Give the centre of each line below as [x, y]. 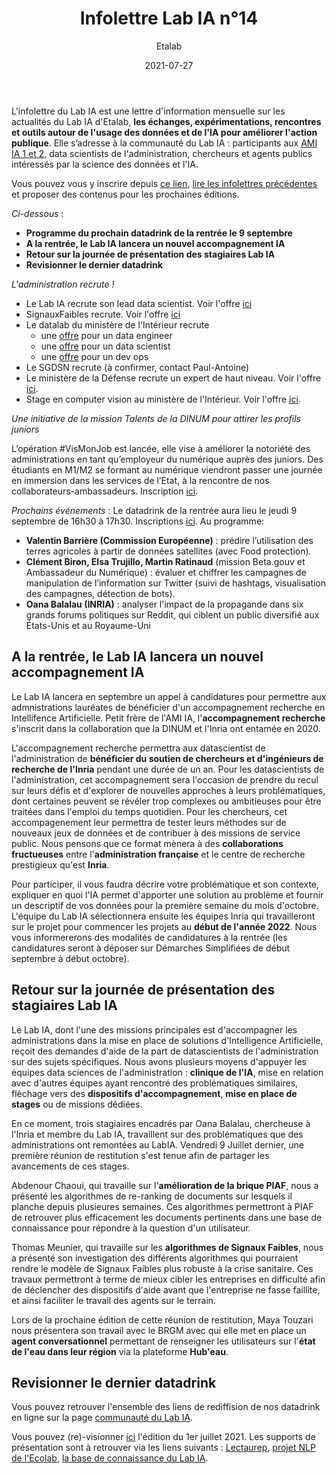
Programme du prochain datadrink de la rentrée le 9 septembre [159, 233]
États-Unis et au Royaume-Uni [88, 625]
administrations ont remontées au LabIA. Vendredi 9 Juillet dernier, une [157, 1144]
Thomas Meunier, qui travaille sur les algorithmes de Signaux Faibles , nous [167, 1247]
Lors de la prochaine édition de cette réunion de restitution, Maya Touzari [162, 1319]
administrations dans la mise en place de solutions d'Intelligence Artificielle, [167, 1040]
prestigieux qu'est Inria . [60, 864]
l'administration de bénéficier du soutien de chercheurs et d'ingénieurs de [167, 758]
